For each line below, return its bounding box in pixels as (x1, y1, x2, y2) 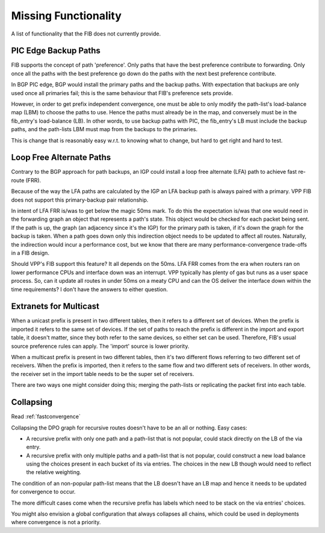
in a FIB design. (11, 250, 49, 256)
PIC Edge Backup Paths (11, 46, 101, 56)
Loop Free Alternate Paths (11, 152, 111, 162)
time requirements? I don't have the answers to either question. (11, 286, 168, 293)
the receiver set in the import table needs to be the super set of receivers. (11, 370, 194, 377)
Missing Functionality (11, 9, 122, 22)
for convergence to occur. (11, 488, 76, 496)
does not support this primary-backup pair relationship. (11, 196, 149, 203)
